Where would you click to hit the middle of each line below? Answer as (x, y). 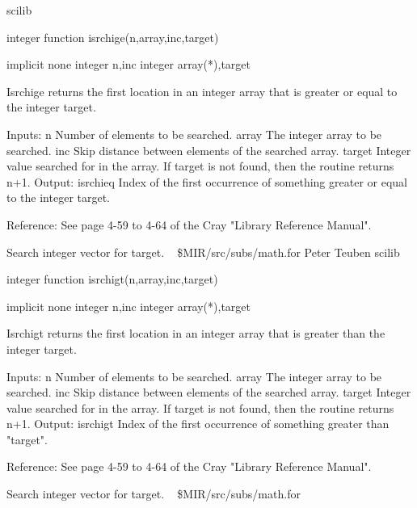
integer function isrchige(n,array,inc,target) (113, 37)
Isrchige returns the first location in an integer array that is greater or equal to (202, 91)
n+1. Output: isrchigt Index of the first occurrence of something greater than (198, 424)
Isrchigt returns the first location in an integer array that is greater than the (196, 333)
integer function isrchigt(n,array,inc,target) (112, 279)
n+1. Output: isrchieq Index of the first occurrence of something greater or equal (207, 181)
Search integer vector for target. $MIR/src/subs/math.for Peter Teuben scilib (203, 252)
